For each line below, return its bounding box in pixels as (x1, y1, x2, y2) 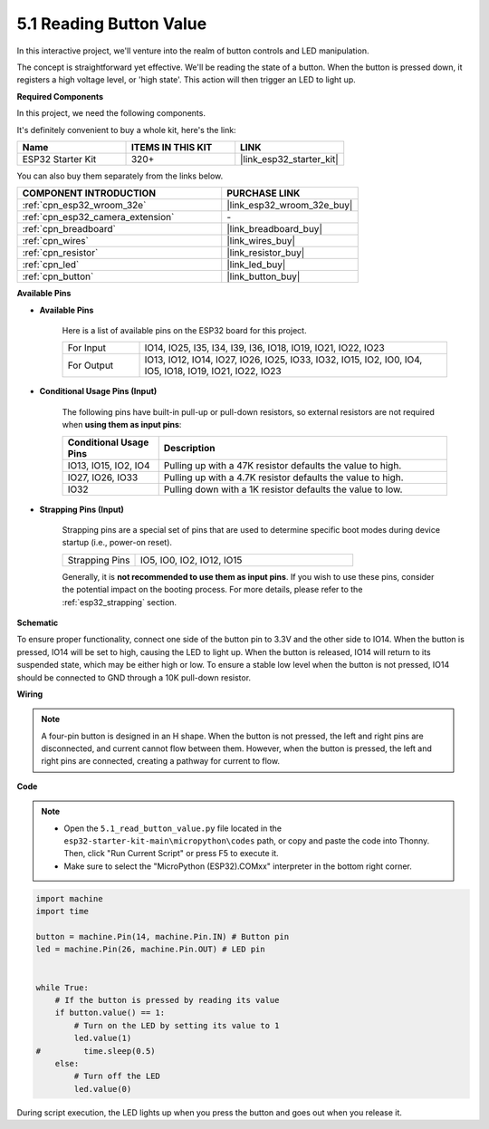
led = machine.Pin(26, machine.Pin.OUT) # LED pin (35, 944, 266, 955)
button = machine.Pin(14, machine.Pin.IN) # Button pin (35, 931, 290, 941)
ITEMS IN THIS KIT (130, 140, 213, 153)
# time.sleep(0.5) (35, 1046, 156, 1056)
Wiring (16, 689, 43, 700)
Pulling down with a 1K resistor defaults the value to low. (163, 483, 403, 496)
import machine (35, 893, 103, 903)
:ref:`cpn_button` (22, 270, 94, 283)
